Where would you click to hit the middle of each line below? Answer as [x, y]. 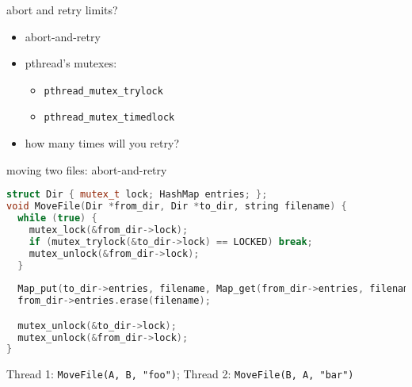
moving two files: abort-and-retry [87, 169]
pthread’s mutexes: [71, 63]
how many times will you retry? [102, 143]
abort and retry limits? [62, 10]
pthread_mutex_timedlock [109, 118]
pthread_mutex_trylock [103, 91]
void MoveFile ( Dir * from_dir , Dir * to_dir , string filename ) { [177, 207]
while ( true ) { [57, 218]
